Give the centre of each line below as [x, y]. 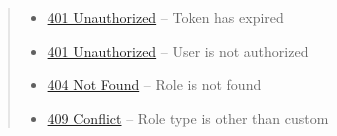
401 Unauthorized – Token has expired [165, 17]
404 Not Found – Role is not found [154, 84]
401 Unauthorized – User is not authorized [178, 50]
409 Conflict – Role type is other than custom [188, 117]
